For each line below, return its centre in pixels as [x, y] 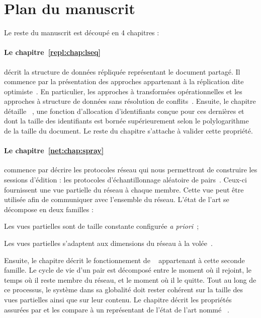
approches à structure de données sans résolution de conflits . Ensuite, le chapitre [130, 101]
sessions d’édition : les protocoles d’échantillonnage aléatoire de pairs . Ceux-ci [125, 180]
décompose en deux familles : [49, 209]
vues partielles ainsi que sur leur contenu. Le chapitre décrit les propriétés [118, 299]
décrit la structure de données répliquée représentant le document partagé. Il [122, 71]
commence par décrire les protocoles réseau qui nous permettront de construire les [131, 170]
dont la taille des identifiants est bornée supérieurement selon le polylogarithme [126, 121]
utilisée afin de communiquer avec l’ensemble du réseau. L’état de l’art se [117, 199]
